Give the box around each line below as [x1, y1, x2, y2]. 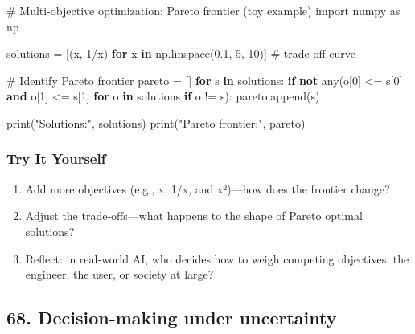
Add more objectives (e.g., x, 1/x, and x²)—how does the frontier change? [25, 180, 390, 197]
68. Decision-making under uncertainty [6, 305, 337, 330]
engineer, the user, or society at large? [25, 266, 214, 283]
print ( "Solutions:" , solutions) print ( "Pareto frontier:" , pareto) [6, 114, 306, 131]
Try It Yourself [6, 149, 106, 169]
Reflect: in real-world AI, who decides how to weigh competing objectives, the [25, 250, 409, 267]
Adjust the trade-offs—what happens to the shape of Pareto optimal [25, 207, 363, 224]
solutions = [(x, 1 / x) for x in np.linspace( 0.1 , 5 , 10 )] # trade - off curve [6, 45, 355, 62]
